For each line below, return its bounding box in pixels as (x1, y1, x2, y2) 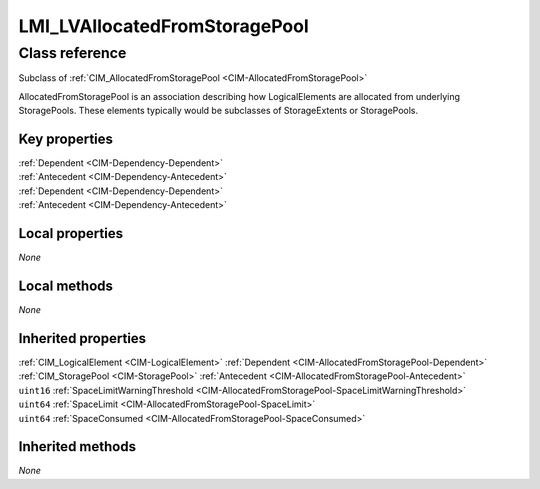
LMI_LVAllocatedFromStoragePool (18, 15, 309, 37)
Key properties (18, 130, 114, 147)
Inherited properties (18, 330, 147, 347)
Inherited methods (18, 438, 137, 455)
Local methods (18, 277, 114, 294)
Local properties (18, 225, 124, 242)
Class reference (18, 44, 127, 62)
